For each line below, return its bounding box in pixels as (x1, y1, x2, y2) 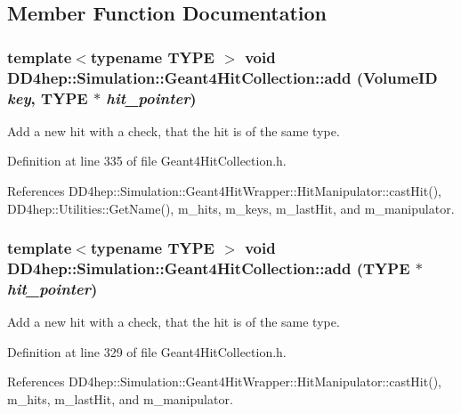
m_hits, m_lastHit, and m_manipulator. (7, 390, 233, 409)
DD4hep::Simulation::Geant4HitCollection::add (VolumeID (7, 66, 438, 88)
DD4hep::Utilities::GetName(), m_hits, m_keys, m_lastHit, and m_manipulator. (7, 199, 455, 217)
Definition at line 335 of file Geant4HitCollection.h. (7, 151, 287, 170)
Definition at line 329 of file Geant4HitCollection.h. (7, 342, 287, 361)
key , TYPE (7, 86, 88, 109)
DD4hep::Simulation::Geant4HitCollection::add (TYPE (7, 257, 410, 280)
